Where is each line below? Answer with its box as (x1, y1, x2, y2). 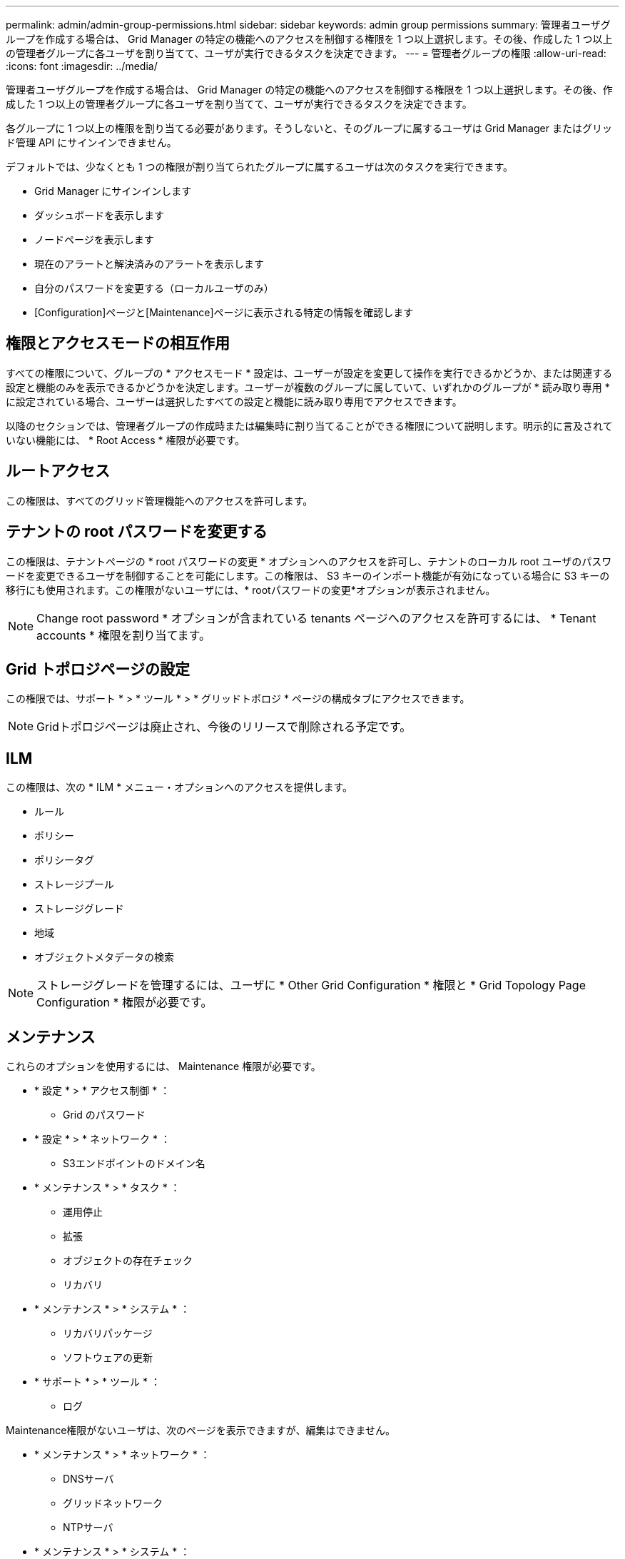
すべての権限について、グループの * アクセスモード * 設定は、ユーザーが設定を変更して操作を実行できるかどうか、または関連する (6, 366, 613, 379)
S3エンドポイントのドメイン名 (63, 1157, 205, 1170)
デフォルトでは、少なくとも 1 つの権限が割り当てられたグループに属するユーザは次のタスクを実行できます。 (6, 161, 514, 173)
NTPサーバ (63, 1521, 113, 1534)
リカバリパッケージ (63, 1327, 153, 1340)
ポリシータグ (34, 854, 94, 867)
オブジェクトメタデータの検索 (34, 951, 174, 964)
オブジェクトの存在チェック (63, 1254, 193, 1267)
